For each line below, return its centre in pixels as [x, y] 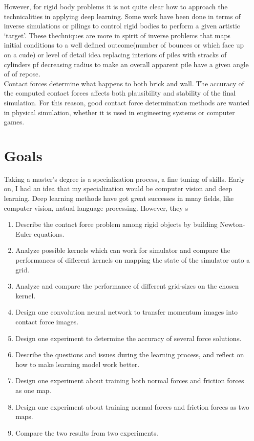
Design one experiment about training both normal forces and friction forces [130, 380]
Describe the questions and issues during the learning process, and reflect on [130, 355]
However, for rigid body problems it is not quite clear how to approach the [116, 6]
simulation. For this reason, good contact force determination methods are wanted [127, 102]
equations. [49, 233]
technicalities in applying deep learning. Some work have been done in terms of [122, 16]
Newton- [232, 224]
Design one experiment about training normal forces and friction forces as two [132, 406]
